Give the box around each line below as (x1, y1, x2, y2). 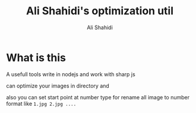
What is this (6, 51, 67, 64)
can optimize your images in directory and (6, 82, 110, 89)
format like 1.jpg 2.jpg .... (6, 100, 77, 107)
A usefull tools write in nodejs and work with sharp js (6, 70, 135, 78)
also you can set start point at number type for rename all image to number (6, 93, 190, 101)
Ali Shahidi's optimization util (26, 4, 174, 18)
